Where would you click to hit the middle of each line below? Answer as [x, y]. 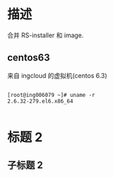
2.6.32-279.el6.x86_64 [40, 101]
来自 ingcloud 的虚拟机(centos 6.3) [57, 75]
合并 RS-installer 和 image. [45, 35]
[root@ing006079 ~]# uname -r [51, 95]
